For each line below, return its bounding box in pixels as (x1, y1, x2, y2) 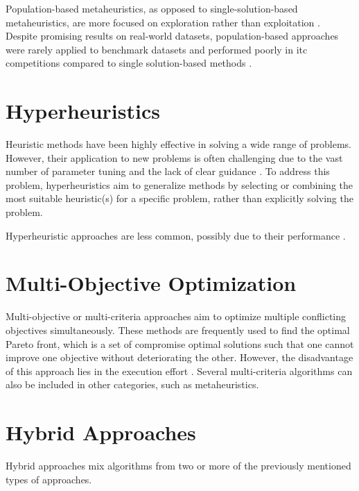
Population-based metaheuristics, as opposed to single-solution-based (6, 1, 298, 15)
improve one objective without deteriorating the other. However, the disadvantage (6, 350, 353, 365)
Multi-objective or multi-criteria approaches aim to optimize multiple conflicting (6, 309, 347, 324)
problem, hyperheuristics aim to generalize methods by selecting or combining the (6, 177, 353, 192)
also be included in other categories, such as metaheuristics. (6, 377, 259, 392)
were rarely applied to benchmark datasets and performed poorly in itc (6, 42, 308, 56)
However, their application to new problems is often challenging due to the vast (6, 150, 343, 165)
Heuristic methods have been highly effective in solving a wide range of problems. (6, 137, 351, 151)
